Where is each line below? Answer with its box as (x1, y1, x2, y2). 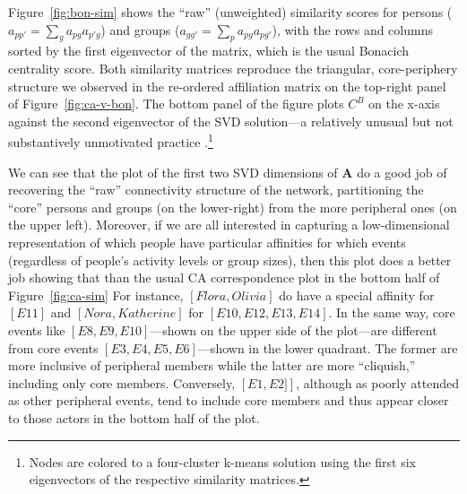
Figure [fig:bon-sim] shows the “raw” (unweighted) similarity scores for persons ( (8, 3, 453, 21)
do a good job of (357, 162, 447, 181)
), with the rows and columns (272, 20, 433, 39)
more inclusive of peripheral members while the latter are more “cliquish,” (8, 356, 416, 375)
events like (8, 320, 65, 339)
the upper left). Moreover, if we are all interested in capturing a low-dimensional (8, 215, 450, 234)
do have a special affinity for (279, 285, 435, 304)
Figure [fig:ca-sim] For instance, (8, 285, 184, 304)
